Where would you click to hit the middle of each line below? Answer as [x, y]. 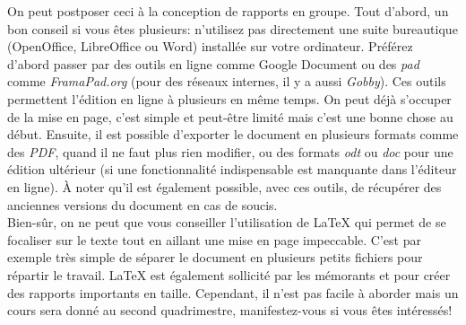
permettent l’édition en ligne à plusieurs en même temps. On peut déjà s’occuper [229, 98]
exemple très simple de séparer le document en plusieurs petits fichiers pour [215, 257]
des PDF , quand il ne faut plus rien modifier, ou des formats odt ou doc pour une [230, 151]
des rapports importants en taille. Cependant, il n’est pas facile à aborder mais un [233, 292]
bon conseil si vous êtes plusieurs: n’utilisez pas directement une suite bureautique [233, 28]
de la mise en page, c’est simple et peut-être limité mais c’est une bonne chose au [230, 116]
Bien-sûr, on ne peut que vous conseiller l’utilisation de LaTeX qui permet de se [227, 222]
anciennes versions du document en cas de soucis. [142, 204]
